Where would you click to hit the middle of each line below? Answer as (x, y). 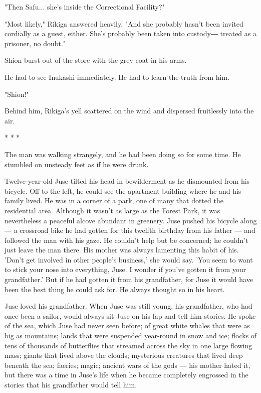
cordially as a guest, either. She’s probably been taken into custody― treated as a (130, 33)
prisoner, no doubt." (35, 43)
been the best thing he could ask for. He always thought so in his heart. (115, 289)
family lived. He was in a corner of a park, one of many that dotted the (114, 201)
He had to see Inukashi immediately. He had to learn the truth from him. (117, 77)
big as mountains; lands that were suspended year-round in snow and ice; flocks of (131, 336)
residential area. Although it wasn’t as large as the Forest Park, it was (112, 210)
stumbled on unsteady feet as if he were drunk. (77, 164)
